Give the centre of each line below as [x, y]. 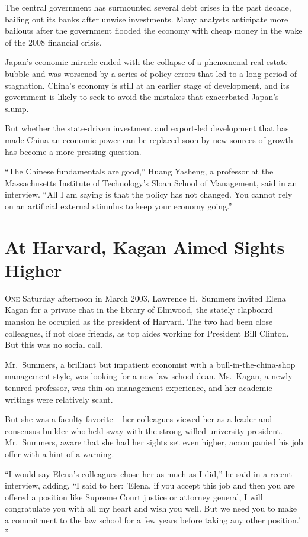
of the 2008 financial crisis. [53, 42]
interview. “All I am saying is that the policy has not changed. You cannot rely [149, 194]
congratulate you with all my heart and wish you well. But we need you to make [151, 508]
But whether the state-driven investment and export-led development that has [147, 128]
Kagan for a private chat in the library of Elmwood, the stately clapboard [139, 310]
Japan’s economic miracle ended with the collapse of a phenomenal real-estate [146, 62]
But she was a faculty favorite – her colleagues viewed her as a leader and [139, 419]
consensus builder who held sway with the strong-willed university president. [144, 430]
